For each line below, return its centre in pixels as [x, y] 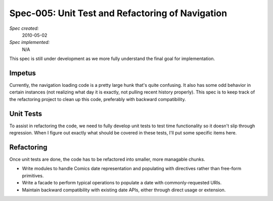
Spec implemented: [30, 42]
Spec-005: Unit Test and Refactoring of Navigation [118, 13]
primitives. [33, 175]
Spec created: [24, 28]
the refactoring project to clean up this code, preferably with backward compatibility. [98, 99]
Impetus [23, 73]
